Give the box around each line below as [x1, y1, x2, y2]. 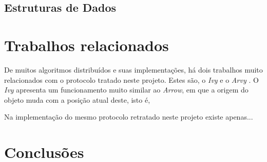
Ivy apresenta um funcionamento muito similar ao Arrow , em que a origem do [4, 84, 249, 95]
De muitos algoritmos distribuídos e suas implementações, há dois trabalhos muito [4, 64, 263, 75]
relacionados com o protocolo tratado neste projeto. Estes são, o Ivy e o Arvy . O [4, 74, 259, 85]
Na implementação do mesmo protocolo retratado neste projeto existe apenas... [4, 111, 253, 122]
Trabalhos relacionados [4, 34, 169, 55]
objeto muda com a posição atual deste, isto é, [4, 94, 150, 105]
